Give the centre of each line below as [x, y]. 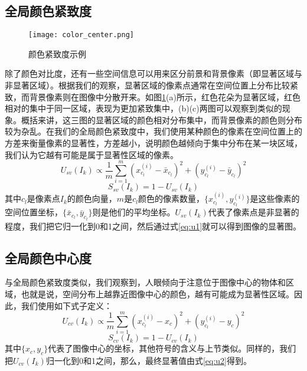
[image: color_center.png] [81, 35]
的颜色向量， [92, 198]
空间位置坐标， [34, 212]
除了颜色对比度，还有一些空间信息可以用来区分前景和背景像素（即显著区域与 [153, 73]
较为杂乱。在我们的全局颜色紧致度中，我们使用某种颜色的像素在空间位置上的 [153, 131]
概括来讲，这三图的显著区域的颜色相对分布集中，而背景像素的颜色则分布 [161, 119]
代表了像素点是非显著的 [254, 212]
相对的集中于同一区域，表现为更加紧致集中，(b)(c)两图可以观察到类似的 [143, 108]
